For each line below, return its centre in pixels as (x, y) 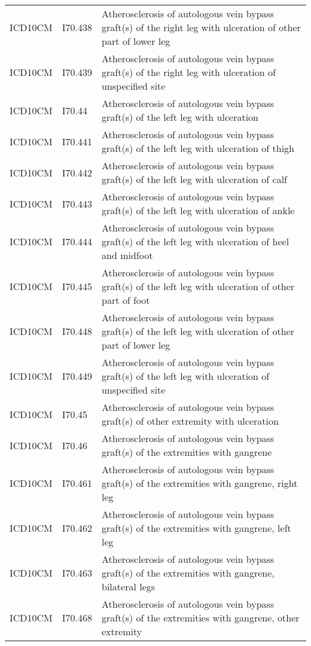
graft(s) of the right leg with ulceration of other (201, 27)
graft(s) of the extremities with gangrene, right (200, 483)
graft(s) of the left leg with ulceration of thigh (198, 148)
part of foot (126, 300)
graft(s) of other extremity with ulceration (190, 421)
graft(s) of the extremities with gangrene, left (196, 528)
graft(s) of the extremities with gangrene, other (201, 618)
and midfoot (127, 255)
